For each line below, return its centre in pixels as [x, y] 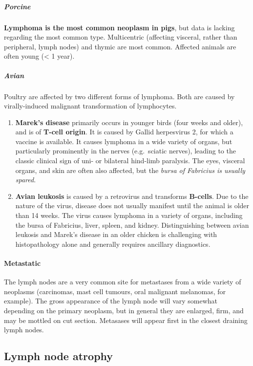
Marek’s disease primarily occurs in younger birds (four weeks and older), [129, 122]
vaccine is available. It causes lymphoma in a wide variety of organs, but [124, 141]
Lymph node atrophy [59, 356]
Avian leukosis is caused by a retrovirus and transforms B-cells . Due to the [132, 196]
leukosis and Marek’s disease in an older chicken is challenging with [116, 234]
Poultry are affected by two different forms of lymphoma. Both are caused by [119, 96]
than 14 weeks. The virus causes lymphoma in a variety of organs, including [129, 215]
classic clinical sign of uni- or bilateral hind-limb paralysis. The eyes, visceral [130, 161]
